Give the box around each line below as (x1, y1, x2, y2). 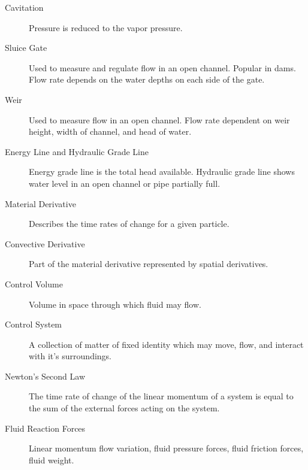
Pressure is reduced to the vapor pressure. (29, 21, 183, 34)
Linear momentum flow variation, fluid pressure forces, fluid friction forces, (29, 442, 304, 454)
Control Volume (5, 277, 63, 290)
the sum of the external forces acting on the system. (29, 402, 220, 414)
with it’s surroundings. (29, 350, 112, 362)
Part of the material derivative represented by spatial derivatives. (29, 257, 268, 270)
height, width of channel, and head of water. (29, 125, 192, 138)
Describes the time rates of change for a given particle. (29, 217, 230, 230)
